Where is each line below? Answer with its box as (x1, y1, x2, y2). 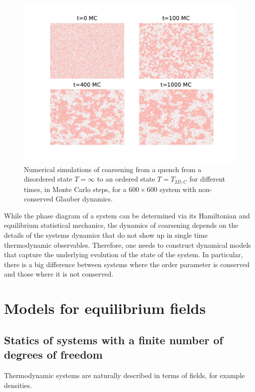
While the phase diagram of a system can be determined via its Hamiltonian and (4, 210, 250, 220)
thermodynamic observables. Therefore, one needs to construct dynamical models (4, 239, 251, 250)
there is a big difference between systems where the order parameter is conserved (4, 259, 250, 269)
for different (190, 174, 226, 184)
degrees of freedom (4, 347, 103, 362)
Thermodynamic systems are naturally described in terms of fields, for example (4, 370, 245, 380)
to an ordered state (97, 174, 155, 184)
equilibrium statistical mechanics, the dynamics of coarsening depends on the (4, 220, 239, 230)
